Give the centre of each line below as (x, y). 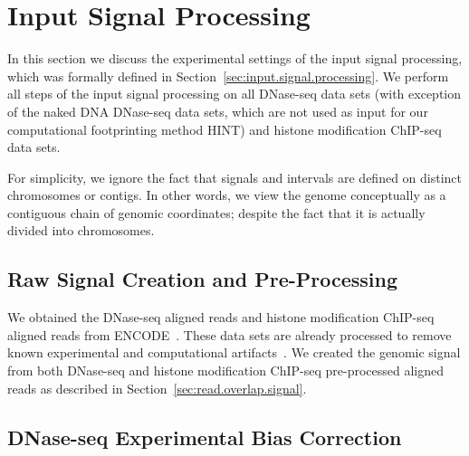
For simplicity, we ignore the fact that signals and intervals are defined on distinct (235, 177)
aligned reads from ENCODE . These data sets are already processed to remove (230, 334)
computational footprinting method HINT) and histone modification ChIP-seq (225, 129)
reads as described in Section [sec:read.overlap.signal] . (157, 388)
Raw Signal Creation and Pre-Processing (203, 279)
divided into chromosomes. (81, 230)
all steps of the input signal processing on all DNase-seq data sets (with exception (234, 94)
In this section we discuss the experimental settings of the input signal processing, (235, 58)
